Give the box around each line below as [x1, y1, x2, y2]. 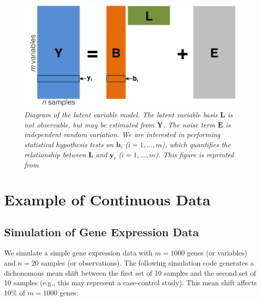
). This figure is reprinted [155, 149, 234, 159]
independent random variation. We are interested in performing [24, 129, 221, 140]
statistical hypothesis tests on [24, 139, 114, 149]
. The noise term [163, 119, 215, 130]
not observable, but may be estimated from [24, 119, 155, 130]
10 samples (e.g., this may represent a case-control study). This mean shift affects [4, 277, 257, 288]
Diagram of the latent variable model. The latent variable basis [24, 109, 218, 120]
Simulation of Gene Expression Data [4, 224, 199, 239]
